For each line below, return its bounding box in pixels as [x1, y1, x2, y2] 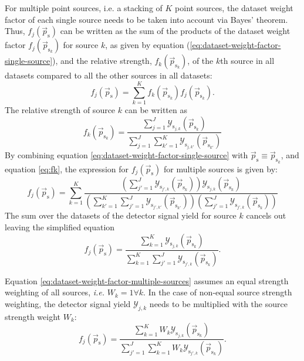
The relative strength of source [5, 103, 116, 115]
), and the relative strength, [52, 55, 152, 67]
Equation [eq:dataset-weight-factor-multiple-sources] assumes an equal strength [5, 274, 289, 287]
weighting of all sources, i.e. [5, 286, 105, 298]
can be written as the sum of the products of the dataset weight [60, 25, 291, 37]
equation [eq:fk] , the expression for [5, 162, 129, 175]
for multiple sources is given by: [163, 162, 278, 175]
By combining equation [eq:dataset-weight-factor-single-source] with [5, 149, 248, 161]
